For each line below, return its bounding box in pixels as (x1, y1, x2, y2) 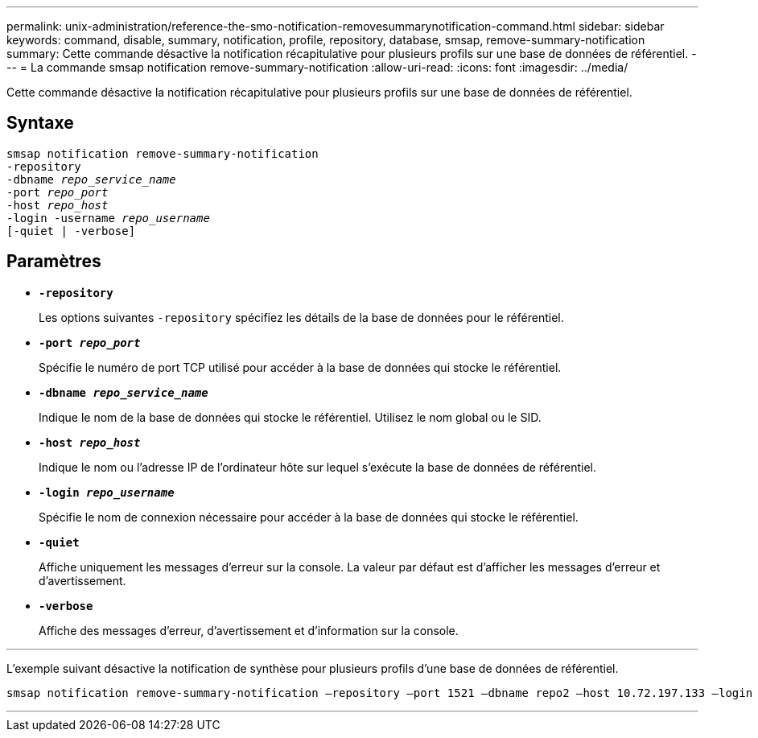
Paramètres (6, 251, 101, 272)
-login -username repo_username (6, 211, 210, 225)
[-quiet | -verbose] (6, 224, 136, 237)
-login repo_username (39, 485, 175, 499)
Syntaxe (6, 113, 74, 134)
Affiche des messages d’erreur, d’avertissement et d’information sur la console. (39, 623, 459, 637)
